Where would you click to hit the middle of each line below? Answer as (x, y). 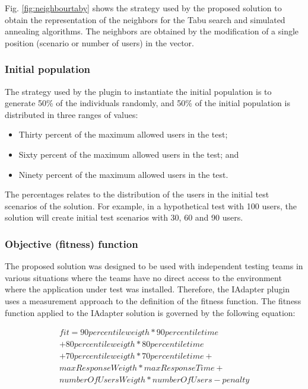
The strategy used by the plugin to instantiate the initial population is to (138, 91)
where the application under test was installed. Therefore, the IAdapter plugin (147, 289)
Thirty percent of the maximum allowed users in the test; (123, 134)
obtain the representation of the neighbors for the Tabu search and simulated (145, 19)
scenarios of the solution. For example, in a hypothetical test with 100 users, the (151, 205)
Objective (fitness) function (72, 243)
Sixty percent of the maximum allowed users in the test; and (129, 154)
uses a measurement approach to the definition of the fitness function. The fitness (153, 300)
